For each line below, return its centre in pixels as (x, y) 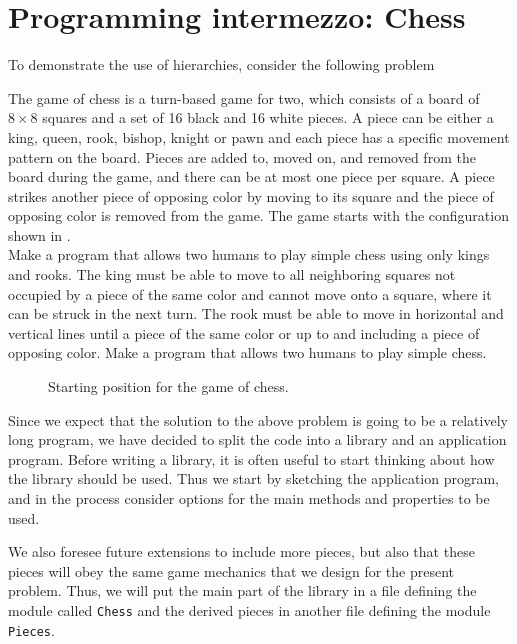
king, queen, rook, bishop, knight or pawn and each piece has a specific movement (259, 136)
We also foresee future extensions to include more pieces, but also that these (241, 551)
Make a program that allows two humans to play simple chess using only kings (249, 254)
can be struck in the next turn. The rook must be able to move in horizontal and (256, 313)
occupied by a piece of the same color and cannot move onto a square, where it (250, 293)
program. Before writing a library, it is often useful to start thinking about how (251, 458)
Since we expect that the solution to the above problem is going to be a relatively (258, 419)
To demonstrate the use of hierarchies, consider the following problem (221, 64)
